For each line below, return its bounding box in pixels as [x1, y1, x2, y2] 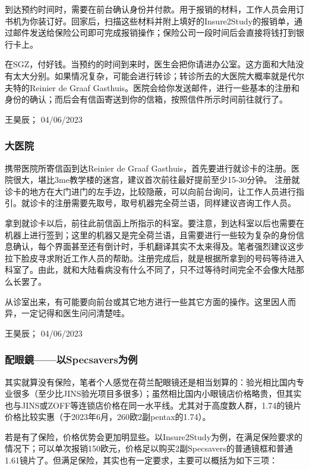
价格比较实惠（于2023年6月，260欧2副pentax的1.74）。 [5, 410, 211, 423]
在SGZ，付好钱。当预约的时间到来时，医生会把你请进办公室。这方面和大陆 [5, 58, 296, 70]
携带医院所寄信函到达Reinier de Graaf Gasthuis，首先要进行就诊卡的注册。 [5, 161, 292, 174]
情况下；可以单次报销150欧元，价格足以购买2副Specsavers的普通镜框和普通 [5, 442, 293, 455]
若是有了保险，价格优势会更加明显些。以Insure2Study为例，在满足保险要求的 [5, 430, 303, 443]
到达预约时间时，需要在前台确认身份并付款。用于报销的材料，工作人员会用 [5, 3, 296, 15]
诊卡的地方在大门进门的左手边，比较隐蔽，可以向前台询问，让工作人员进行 [5, 185, 296, 197]
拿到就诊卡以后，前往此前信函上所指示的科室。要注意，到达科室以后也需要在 [5, 216, 304, 229]
